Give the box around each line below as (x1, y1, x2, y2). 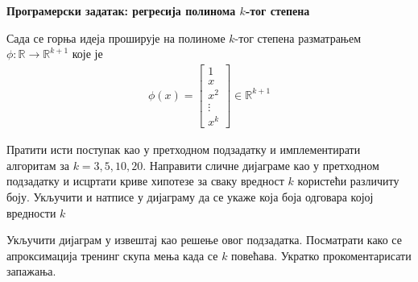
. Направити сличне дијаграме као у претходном (143, 156, 379, 173)
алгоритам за (6, 156, 69, 173)
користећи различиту (297, 172, 399, 189)
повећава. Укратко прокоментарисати (231, 247, 412, 263)
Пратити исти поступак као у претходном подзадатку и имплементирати (6, 141, 361, 158)
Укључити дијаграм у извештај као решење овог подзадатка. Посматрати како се (6, 231, 402, 248)
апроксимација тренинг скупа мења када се (6, 247, 218, 263)
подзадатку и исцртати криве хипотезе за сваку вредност (6, 172, 284, 189)
